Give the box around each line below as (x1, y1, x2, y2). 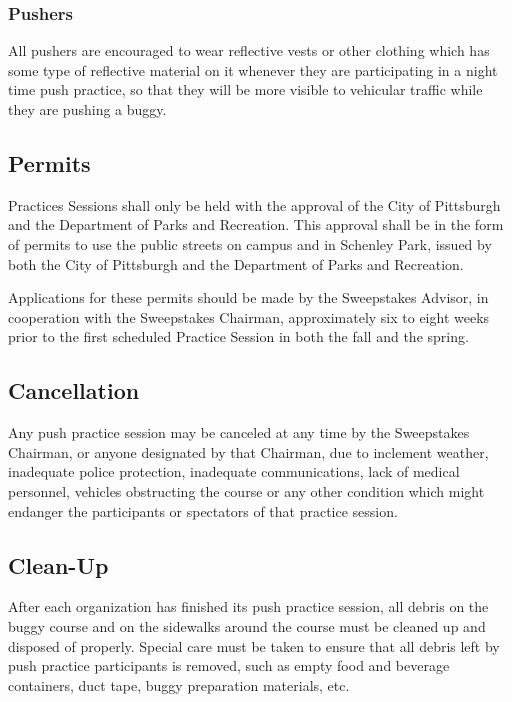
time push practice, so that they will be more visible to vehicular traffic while (8, 79, 483, 100)
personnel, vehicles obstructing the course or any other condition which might (8, 480, 485, 501)
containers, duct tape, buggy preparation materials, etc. (8, 674, 350, 695)
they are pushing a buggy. (8, 99, 167, 119)
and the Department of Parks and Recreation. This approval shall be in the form (8, 214, 504, 235)
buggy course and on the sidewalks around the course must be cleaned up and (8, 615, 486, 636)
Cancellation (8, 375, 140, 406)
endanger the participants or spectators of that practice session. (8, 500, 398, 521)
